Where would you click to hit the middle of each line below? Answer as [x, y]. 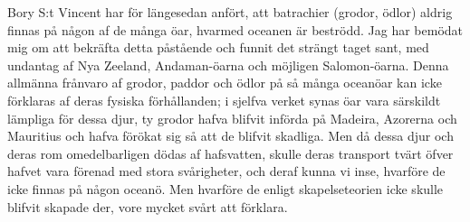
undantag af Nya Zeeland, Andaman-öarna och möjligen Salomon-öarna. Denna [228, 65]
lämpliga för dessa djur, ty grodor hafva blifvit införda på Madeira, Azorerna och [232, 118]
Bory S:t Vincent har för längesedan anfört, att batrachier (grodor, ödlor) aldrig [230, 12]
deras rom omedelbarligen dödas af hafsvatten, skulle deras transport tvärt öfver [230, 153]
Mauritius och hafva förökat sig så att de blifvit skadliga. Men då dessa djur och [230, 136]
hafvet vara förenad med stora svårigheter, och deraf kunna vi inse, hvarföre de [226, 171]
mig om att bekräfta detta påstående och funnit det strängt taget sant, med [218, 47]
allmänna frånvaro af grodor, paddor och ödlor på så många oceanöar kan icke [225, 83]
